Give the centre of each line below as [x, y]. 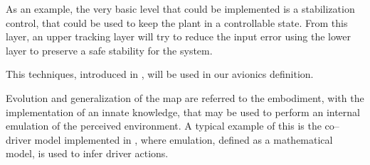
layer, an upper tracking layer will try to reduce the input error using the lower [179, 36]
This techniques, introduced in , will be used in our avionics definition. [160, 74]
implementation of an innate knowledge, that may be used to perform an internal [183, 112]
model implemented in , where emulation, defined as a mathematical [184, 139]
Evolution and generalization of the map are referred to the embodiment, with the [185, 97]
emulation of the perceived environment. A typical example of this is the [164, 126]
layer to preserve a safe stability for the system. [109, 50]
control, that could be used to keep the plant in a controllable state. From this [177, 22]
